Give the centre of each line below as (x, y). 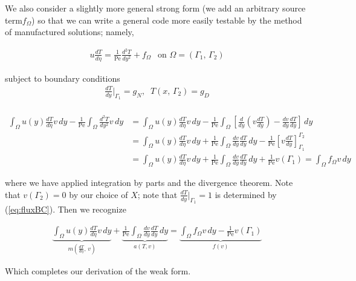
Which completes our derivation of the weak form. (98, 271)
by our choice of (99, 194)
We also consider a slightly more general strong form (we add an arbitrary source (155, 8)
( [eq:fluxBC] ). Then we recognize (66, 209)
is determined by (246, 194)
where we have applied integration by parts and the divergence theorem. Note (149, 183)
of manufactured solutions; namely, (70, 32)
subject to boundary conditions (63, 78)
